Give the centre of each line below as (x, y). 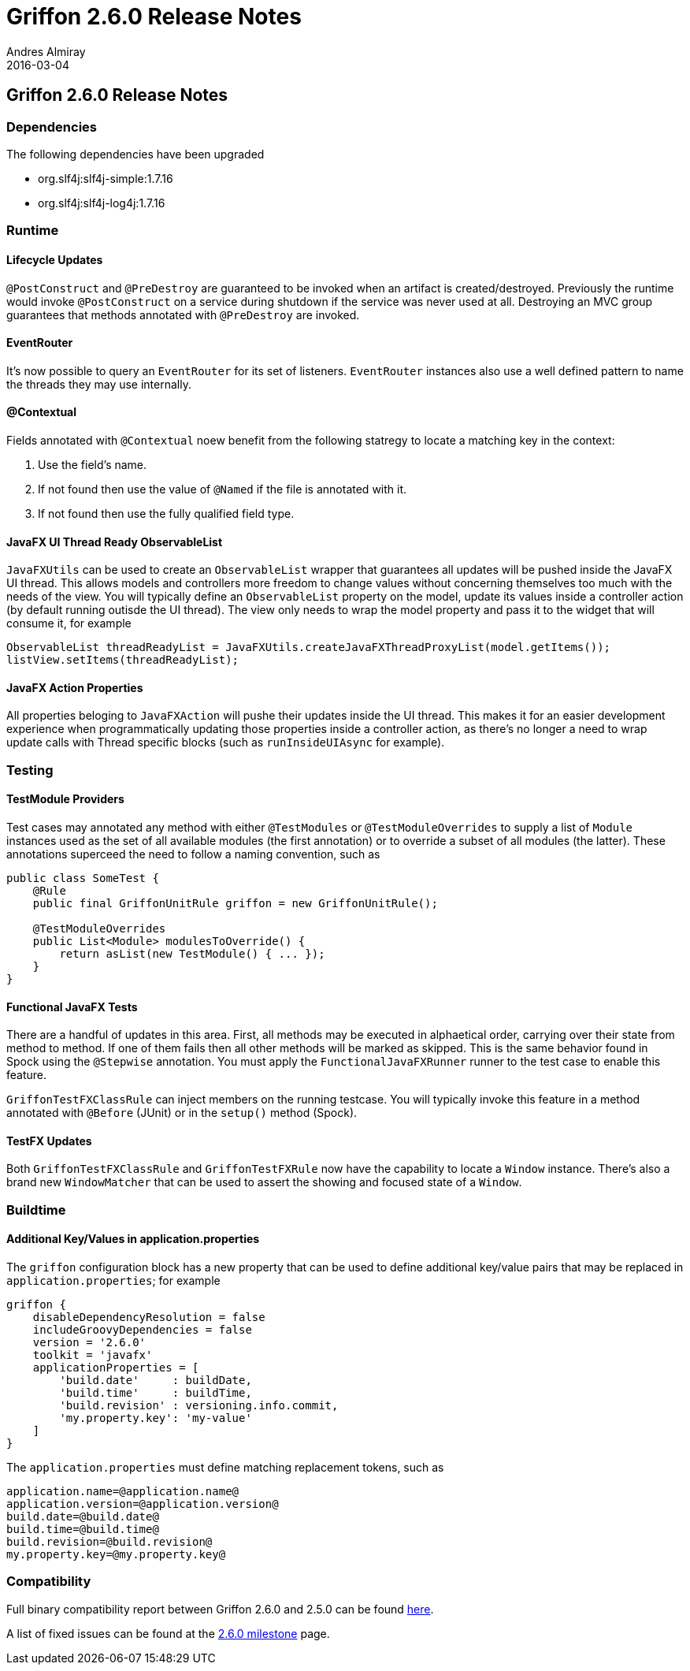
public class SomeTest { (83, 878)
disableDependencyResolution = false (149, 1317)
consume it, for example (69, 623)
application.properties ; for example (113, 1281)
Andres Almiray (46, 51)
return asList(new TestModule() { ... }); (192, 954)
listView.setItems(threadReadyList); (123, 660)
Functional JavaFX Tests (72, 1007)
